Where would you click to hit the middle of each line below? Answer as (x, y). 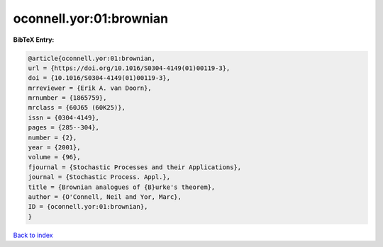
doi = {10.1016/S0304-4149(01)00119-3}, (99, 78)
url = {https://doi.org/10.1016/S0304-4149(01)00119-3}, (129, 68)
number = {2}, (52, 137)
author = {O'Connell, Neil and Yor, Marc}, (105, 197)
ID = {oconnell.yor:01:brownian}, (88, 207)
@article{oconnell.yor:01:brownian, (92, 58)
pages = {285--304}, (63, 128)
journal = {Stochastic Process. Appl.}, (99, 177)
